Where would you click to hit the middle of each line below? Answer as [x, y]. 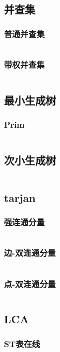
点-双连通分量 [30, 283]
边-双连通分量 [30, 253]
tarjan [20, 197]
